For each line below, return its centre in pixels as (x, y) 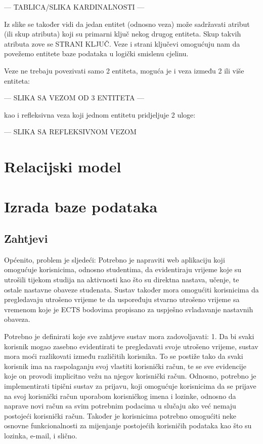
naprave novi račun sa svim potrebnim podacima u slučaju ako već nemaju (120, 406)
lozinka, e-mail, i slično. (41, 435)
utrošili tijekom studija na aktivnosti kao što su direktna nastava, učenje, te (122, 280)
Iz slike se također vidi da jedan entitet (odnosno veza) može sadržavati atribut (127, 24)
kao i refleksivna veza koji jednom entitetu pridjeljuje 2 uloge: (100, 114)
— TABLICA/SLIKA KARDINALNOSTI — (74, 7)
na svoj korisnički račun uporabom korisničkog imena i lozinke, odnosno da (120, 396)
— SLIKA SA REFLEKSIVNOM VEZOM (70, 132)
